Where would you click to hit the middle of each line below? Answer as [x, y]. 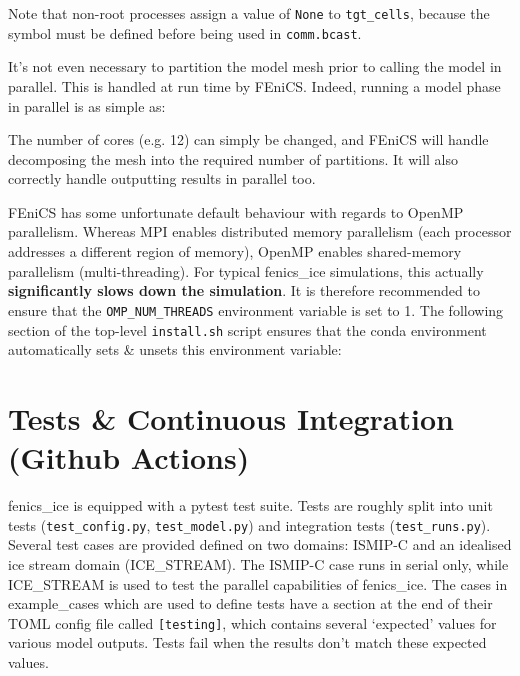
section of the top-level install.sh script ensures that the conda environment [247, 329]
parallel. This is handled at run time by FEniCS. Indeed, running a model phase [254, 85]
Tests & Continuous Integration [231, 417]
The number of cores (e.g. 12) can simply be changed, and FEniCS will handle [248, 139]
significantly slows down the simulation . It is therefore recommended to [244, 290]
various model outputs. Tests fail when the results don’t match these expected [247, 642]
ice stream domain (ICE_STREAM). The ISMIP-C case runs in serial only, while [258, 563]
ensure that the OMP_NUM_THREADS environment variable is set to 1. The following [256, 309]
